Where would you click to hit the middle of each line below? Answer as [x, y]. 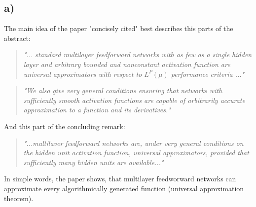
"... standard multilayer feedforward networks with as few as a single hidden [138, 54]
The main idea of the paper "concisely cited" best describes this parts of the [119, 28]
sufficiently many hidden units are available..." [93, 162]
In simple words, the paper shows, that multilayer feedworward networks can [120, 179]
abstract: [17, 38]
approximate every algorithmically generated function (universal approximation [124, 188]
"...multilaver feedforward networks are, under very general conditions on [133, 143]
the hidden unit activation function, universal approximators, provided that [136, 153]
